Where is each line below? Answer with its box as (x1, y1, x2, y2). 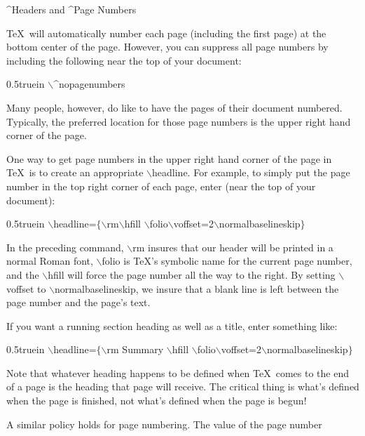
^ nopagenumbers (53, 77, 125, 91)
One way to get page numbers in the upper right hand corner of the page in (6, 151, 332, 166)
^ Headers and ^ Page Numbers (6, 2, 137, 16)
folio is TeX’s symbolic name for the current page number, (102, 253, 352, 268)
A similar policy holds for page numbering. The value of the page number (6, 416, 322, 431)
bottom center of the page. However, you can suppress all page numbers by (6, 39, 329, 54)
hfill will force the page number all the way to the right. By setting (48, 267, 336, 282)
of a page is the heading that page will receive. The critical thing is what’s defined (6, 379, 359, 394)
